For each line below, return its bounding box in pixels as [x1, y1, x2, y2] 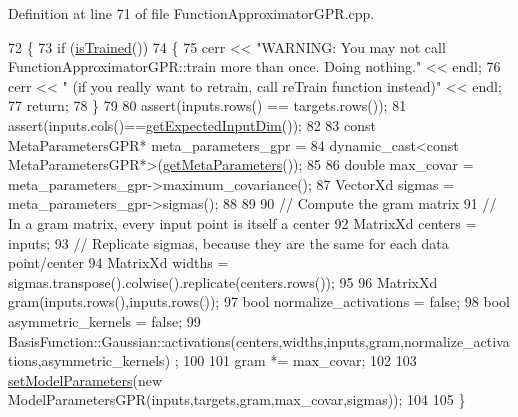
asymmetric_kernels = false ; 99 [8, 310, 201, 331]
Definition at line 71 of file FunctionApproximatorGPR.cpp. [8, 3, 375, 23]
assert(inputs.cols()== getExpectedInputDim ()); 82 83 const [8, 114, 376, 135]
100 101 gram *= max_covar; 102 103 [183, 350, 417, 371]
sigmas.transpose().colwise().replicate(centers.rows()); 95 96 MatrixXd [8, 271, 438, 292]
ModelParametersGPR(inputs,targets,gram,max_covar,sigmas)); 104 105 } [8, 389, 466, 410]
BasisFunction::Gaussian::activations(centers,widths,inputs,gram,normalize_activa [8, 330, 510, 351]
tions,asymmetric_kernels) [8, 350, 171, 371]
